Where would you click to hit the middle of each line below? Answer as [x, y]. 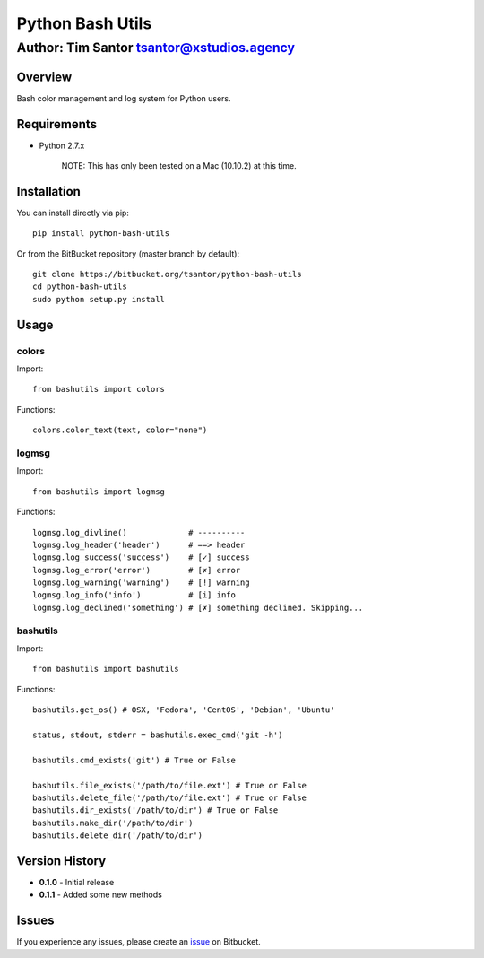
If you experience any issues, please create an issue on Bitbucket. [139, 942]
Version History [61, 861]
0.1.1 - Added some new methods [101, 895]
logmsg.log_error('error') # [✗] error [137, 570]
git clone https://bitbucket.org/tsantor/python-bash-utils [167, 274]
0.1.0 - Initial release [77, 882]
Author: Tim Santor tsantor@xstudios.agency [156, 48]
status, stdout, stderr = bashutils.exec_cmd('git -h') [158, 735]
